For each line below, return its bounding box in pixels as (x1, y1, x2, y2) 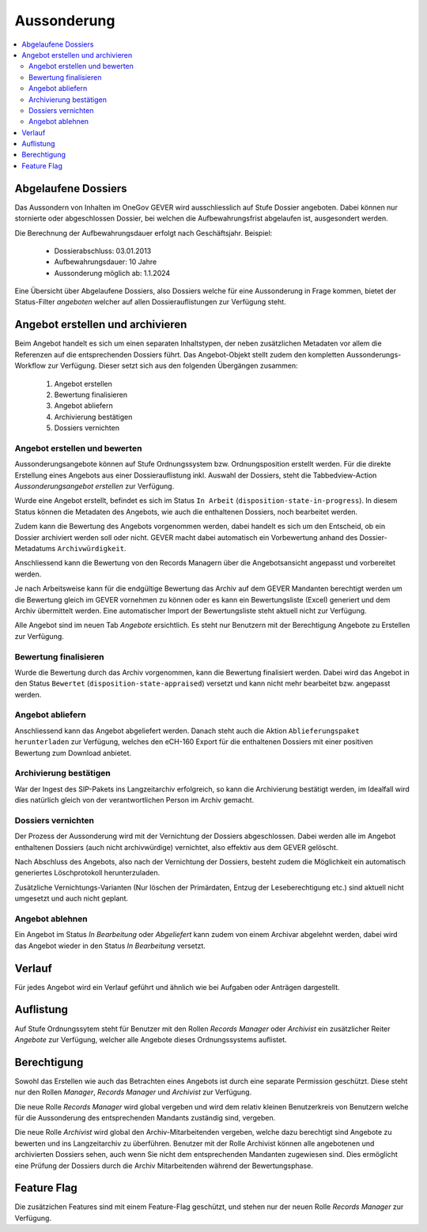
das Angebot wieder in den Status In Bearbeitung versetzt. (14, 941, 206, 950)
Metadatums (14, 544, 56, 553)
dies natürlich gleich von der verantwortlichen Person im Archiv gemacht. (14, 796, 255, 805)
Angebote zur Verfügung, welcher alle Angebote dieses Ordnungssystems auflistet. (14, 1034, 288, 1044)
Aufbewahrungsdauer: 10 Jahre (54, 257, 157, 266)
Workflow (14, 361, 47, 371)
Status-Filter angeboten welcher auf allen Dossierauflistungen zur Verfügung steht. (14, 297, 286, 307)
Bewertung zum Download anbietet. (14, 748, 132, 758)
